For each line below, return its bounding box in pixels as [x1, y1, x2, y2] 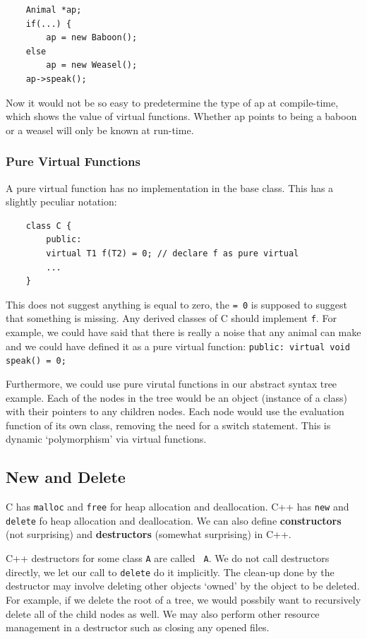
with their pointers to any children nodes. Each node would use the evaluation [6, 404, 344, 419]
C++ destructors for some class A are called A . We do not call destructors [6, 551, 330, 566]
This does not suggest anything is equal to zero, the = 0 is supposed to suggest [6, 297, 347, 311]
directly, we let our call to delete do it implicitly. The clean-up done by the [6, 564, 335, 579]
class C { [25, 220, 72, 231]
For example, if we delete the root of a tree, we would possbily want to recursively [6, 592, 361, 607]
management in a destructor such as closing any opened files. [6, 620, 270, 635]
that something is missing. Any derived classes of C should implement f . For [6, 311, 337, 326]
